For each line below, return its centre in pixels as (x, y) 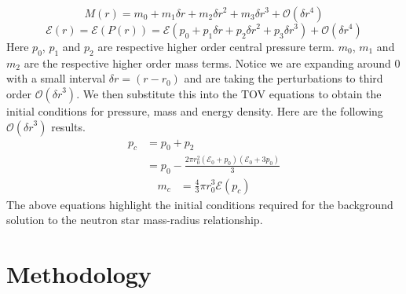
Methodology (79, 273)
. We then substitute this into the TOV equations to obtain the (229, 93)
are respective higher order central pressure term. (216, 46)
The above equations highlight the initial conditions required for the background (200, 204)
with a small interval (56, 78)
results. (68, 126)
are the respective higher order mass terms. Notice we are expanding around (207, 62)
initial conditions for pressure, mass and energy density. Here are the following (195, 110)
